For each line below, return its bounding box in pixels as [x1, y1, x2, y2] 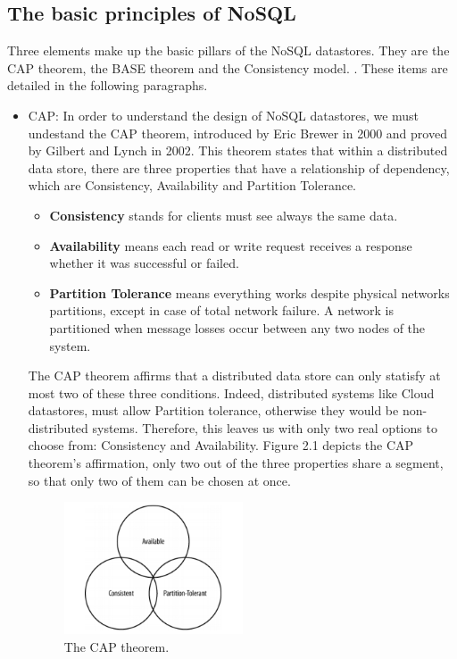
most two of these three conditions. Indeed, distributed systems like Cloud [28, 383, 435, 402]
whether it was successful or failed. [49, 254, 239, 272]
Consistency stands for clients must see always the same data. [49, 205, 398, 224]
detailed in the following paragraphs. [7, 76, 208, 95]
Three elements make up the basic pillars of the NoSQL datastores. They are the [7, 41, 450, 60]
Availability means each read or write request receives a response [49, 236, 412, 254]
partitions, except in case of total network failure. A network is [49, 301, 394, 320]
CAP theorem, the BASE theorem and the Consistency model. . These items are [7, 58, 448, 77]
